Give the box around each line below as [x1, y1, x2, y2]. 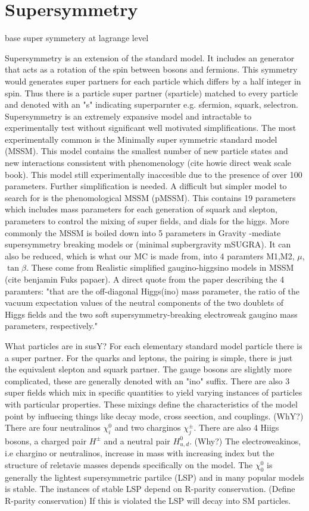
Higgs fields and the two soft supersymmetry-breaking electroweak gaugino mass [5, 308, 298, 320]
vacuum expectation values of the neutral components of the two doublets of [5, 296, 284, 309]
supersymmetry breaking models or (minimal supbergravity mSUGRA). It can [5, 238, 291, 250]
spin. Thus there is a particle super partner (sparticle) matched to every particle [5, 86, 298, 99]
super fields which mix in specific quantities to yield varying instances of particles [5, 386, 302, 399]
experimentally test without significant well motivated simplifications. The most [5, 121, 296, 134]
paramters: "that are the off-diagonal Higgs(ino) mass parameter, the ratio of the [5, 284, 299, 297]
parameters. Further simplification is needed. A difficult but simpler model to [5, 180, 287, 192]
